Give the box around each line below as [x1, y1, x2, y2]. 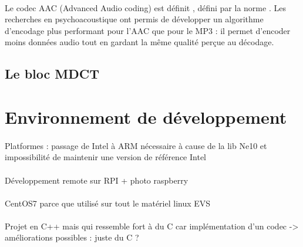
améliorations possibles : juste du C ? [5, 231, 139, 243]
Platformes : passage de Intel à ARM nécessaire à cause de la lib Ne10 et [5, 139, 267, 151]
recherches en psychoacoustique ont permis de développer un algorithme [5, 13, 264, 25]
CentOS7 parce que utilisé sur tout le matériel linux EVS [5, 197, 211, 209]
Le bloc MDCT [5, 65, 99, 83]
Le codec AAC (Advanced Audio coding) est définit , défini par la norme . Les [5, 1, 286, 13]
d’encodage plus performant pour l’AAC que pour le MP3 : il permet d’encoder [5, 24, 291, 36]
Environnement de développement [5, 104, 287, 128]
